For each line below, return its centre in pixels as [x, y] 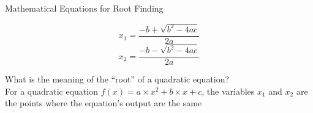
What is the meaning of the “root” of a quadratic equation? [117, 79]
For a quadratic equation [51, 91]
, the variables [228, 91]
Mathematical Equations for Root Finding [84, 8]
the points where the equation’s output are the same [104, 103]
